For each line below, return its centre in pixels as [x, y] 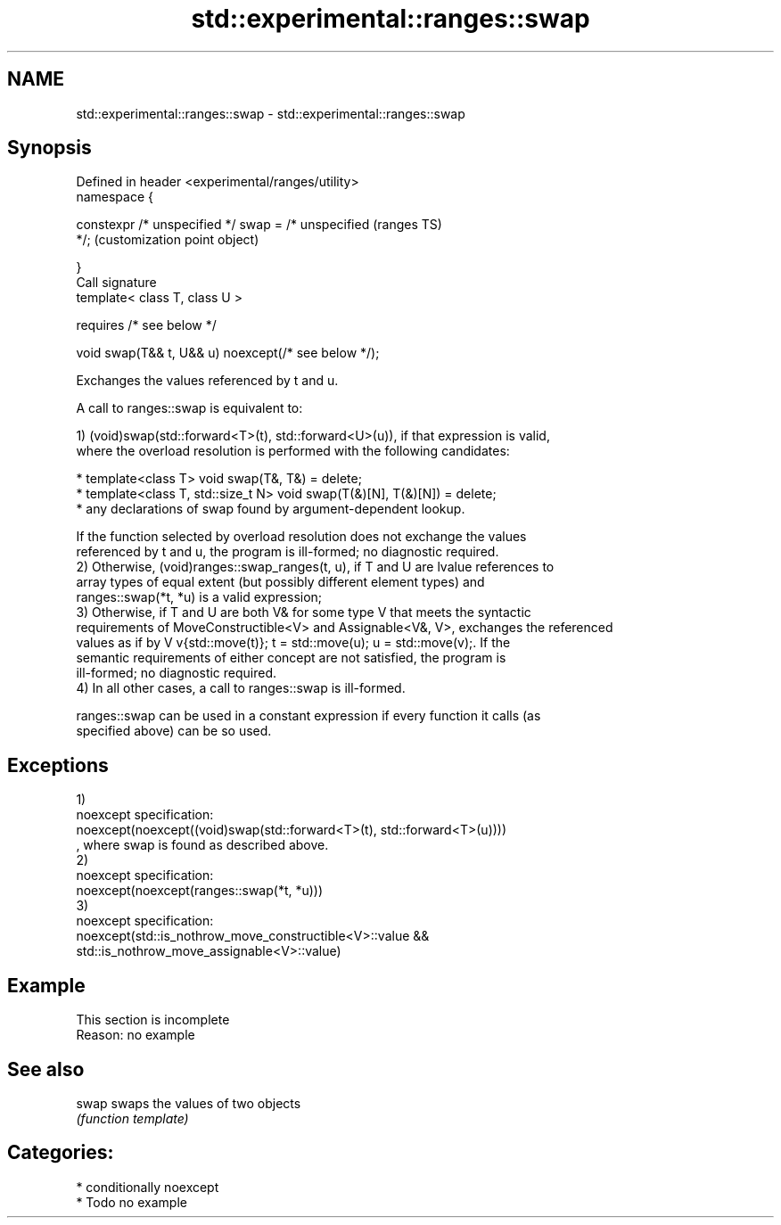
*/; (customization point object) [168, 240]
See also [46, 1069]
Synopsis [49, 148]
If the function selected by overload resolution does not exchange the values [301, 537]
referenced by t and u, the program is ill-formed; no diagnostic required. [288, 552]
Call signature [116, 283]
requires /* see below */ [146, 325]
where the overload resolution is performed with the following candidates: [293, 451]
